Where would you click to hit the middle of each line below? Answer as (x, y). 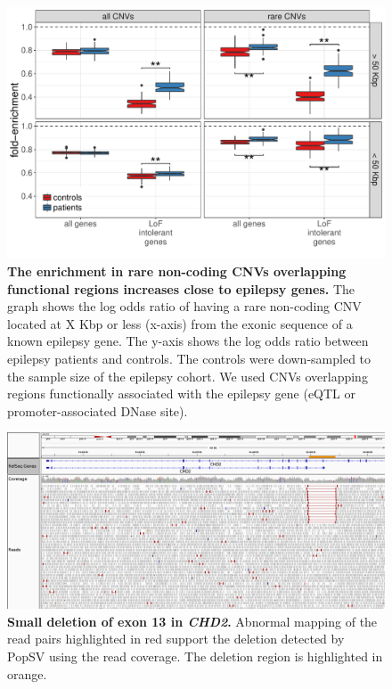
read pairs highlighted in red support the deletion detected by (176, 639)
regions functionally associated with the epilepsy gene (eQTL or (182, 394)
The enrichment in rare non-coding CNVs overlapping (177, 271)
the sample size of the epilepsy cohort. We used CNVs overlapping (188, 376)
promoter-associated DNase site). (98, 410)
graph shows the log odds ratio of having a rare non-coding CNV (184, 306)
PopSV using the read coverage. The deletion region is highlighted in (195, 656)
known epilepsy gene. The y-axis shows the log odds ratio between (188, 341)
